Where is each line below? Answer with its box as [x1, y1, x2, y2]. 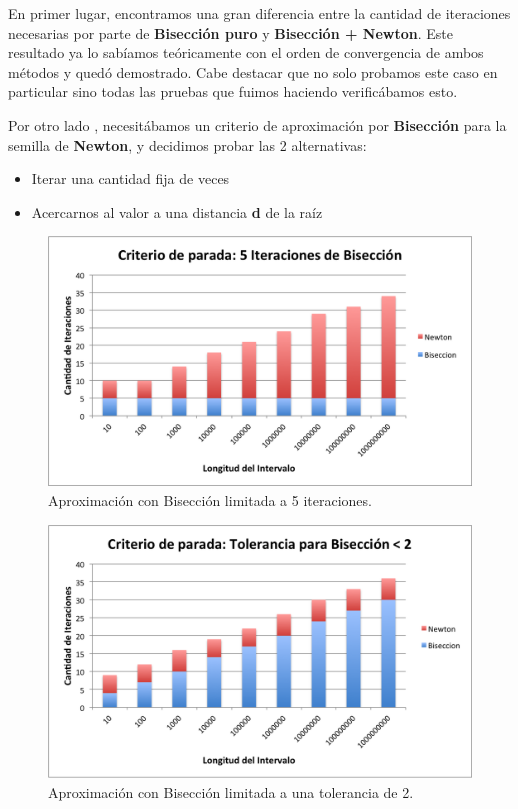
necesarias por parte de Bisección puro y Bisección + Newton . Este [8, 22, 453, 43]
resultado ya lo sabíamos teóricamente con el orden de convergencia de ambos [8, 42, 484, 63]
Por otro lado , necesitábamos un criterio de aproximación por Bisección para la [8, 114, 507, 135]
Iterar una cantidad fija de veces [31, 168, 230, 189]
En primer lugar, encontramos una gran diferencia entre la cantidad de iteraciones [8, 3, 511, 23]
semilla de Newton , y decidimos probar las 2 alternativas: [8, 134, 367, 155]
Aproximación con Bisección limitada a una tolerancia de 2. [48, 781, 414, 802]
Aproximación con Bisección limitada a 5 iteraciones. [48, 490, 372, 511]
